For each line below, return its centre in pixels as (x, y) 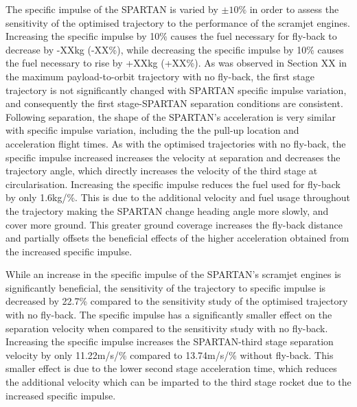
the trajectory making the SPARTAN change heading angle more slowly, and (167, 210)
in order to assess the (294, 9)
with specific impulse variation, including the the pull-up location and (152, 130)
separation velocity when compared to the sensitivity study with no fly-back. (167, 328)
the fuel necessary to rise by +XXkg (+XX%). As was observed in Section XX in (176, 63)
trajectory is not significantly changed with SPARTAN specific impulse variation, (176, 90)
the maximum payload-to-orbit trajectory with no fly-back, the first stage (160, 76)
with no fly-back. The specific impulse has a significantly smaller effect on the (169, 315)
